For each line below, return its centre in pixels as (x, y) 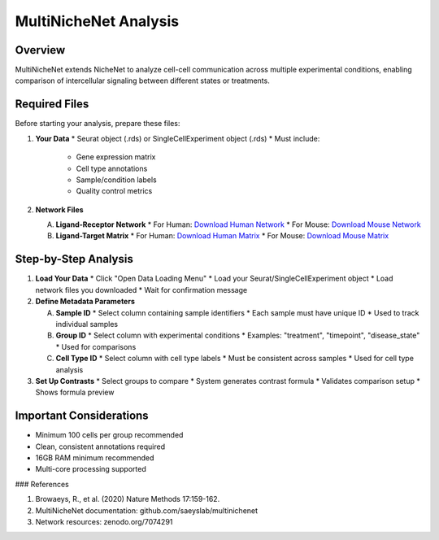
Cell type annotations (112, 168)
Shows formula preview (75, 392)
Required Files (52, 105)
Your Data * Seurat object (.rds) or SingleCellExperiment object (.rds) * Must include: (178, 138)
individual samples (87, 324)
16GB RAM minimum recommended (95, 457)
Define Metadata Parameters (85, 302)
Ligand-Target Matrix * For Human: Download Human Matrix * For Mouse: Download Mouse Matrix (222, 236)
